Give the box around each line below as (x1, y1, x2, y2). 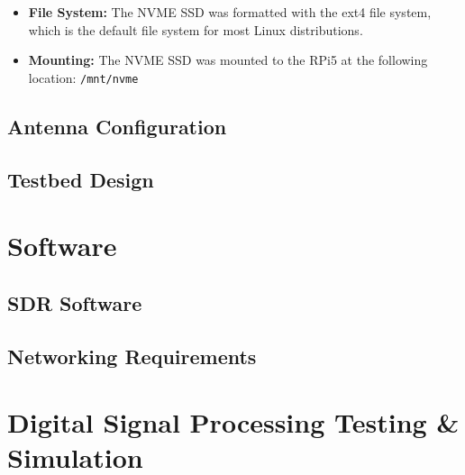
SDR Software (7, 288, 142, 316)
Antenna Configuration (7, 112, 227, 140)
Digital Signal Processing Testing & (7, 404, 460, 441)
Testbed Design (7, 165, 154, 193)
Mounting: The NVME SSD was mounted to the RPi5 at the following (28, 50, 428, 69)
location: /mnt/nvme (28, 68, 139, 87)
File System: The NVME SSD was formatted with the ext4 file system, (28, 3, 432, 21)
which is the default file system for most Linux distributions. (28, 20, 363, 39)
